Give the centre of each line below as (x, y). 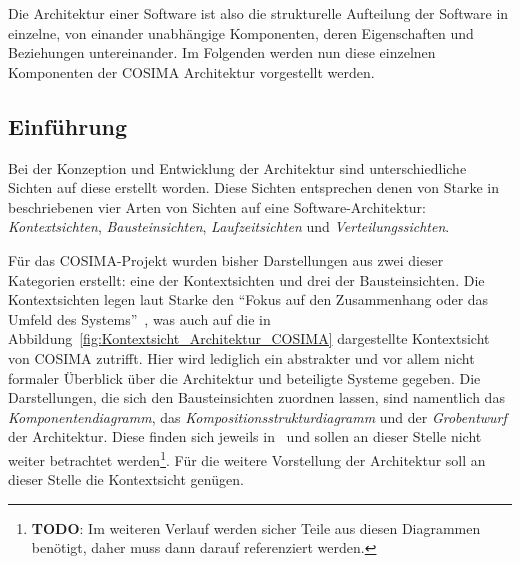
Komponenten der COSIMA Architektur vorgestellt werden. (191, 71)
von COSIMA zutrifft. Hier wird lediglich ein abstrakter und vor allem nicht (241, 357)
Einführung (68, 125)
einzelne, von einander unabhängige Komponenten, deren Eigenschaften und (241, 32)
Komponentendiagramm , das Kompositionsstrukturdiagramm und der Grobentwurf (257, 416)
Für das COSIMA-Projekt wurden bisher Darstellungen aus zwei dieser (226, 259)
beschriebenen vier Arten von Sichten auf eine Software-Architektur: (217, 206)
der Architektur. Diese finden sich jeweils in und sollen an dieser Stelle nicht (245, 436)
